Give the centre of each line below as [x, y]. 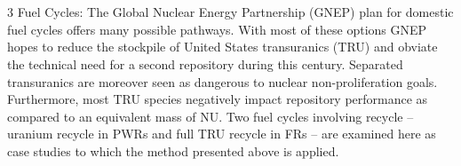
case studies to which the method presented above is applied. [173, 150]
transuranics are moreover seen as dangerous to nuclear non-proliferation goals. [223, 81]
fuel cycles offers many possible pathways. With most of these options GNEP [217, 29]
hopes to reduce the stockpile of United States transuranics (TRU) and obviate [223, 47]
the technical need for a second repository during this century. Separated [205, 63]
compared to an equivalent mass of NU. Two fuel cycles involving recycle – [211, 116]
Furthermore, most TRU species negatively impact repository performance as [218, 99]
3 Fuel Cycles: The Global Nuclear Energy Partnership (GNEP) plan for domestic [230, 12]
